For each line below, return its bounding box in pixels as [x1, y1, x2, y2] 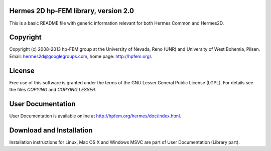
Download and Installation [9, 126, 93, 134]
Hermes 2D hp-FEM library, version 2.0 [9, 7, 134, 15]
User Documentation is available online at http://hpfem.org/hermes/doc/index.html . [9, 113, 182, 119]
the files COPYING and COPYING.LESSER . [9, 87, 97, 93]
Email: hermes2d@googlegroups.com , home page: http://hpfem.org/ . [9, 53, 153, 59]
